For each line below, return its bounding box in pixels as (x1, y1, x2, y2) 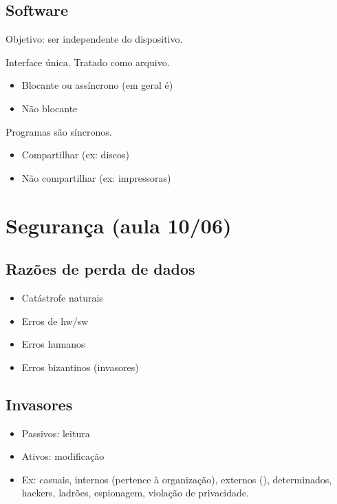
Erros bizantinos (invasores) (21, 359, 139, 374)
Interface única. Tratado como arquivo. (6, 54, 170, 69)
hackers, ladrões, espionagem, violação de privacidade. (21, 485, 249, 500)
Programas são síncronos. (6, 124, 112, 138)
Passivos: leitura (21, 426, 90, 440)
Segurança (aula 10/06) (6, 211, 232, 239)
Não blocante (21, 101, 78, 115)
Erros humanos (21, 337, 85, 351)
